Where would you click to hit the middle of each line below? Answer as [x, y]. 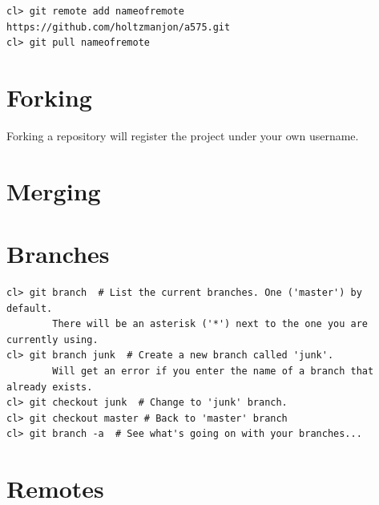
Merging [54, 190]
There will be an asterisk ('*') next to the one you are [210, 324]
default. [30, 308]
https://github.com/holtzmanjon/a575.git [119, 27]
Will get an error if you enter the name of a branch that [213, 371]
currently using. [52, 339]
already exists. [50, 387]
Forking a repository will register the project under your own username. [183, 135]
